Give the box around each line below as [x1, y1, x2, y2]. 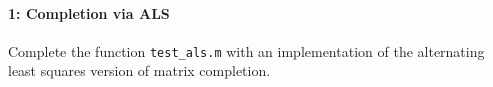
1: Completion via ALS [8, 2, 170, 23]
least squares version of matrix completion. [8, 60, 271, 81]
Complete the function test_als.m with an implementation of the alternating [8, 40, 485, 61]
